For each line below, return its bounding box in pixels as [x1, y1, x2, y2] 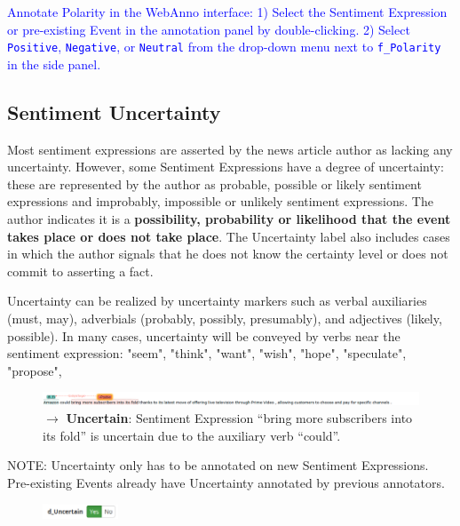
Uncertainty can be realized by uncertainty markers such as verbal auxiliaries [7, 291, 427, 310]
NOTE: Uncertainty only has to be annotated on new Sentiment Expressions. [7, 456, 429, 474]
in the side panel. [7, 54, 101, 73]
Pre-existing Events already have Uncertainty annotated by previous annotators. [7, 473, 445, 491]
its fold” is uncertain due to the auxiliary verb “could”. [43, 426, 341, 444]
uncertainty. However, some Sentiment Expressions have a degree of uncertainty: [7, 157, 444, 176]
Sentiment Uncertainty [7, 98, 221, 125]
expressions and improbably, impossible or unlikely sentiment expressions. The [7, 192, 433, 211]
